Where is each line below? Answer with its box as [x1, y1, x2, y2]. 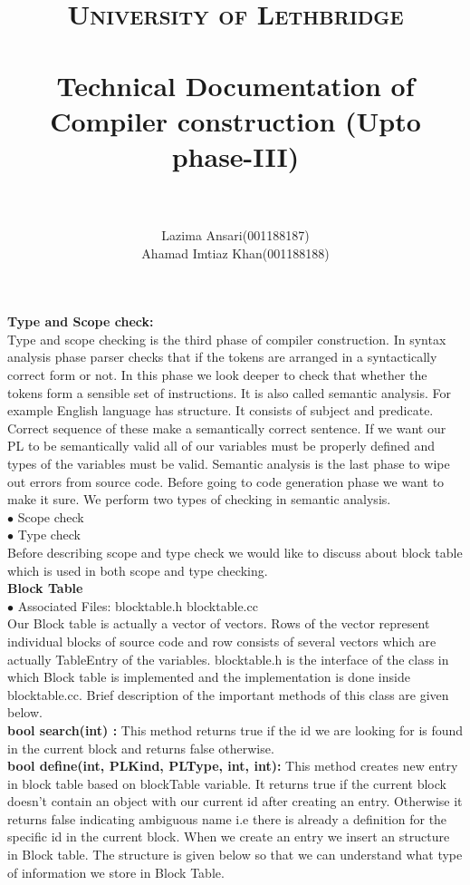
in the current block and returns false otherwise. [7, 738, 274, 757]
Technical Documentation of [56, 66, 415, 103]
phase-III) [171, 137, 300, 174]
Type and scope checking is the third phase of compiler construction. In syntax [7, 329, 446, 348]
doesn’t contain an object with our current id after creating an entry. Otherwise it [7, 792, 463, 811]
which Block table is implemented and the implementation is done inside [7, 667, 410, 686]
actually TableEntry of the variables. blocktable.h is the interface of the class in [7, 649, 449, 668]
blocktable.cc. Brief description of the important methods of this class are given [7, 685, 449, 704]
